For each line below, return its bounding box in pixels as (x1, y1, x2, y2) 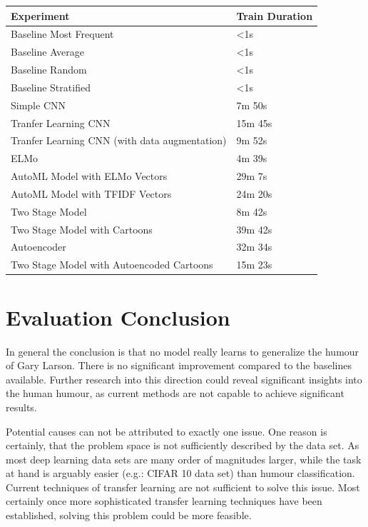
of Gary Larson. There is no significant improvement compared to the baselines (6, 358, 352, 373)
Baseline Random (11, 62, 87, 77)
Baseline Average (11, 44, 84, 59)
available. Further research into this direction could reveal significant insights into (6, 371, 362, 386)
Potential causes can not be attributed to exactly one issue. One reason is (6, 423, 327, 438)
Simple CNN (11, 97, 66, 112)
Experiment (11, 8, 70, 23)
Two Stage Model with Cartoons (11, 221, 153, 236)
